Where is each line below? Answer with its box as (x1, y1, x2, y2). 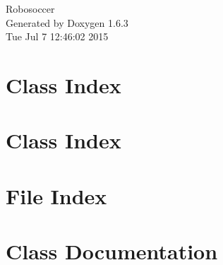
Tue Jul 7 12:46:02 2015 (6, 29, 109, 44)
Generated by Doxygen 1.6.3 (6, 15, 128, 30)
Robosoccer (6, 1, 55, 16)
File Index (6, 181, 107, 210)
